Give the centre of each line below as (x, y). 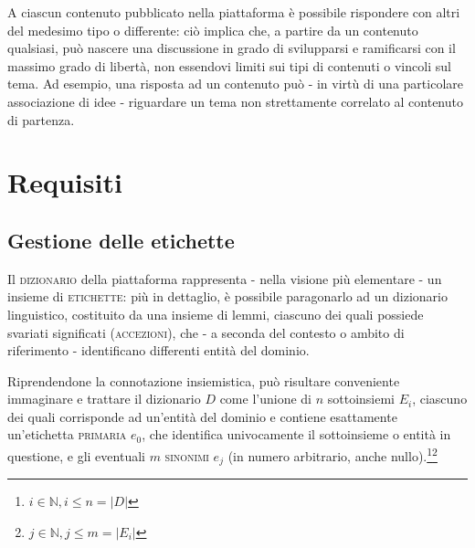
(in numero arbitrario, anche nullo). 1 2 (332, 454)
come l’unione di (265, 399)
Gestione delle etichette (121, 240)
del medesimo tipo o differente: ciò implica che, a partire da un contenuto (213, 30)
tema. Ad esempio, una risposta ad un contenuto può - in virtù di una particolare (235, 84)
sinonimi (187, 455)
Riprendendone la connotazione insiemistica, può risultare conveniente (204, 380)
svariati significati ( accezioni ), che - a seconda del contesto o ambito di (206, 332)
